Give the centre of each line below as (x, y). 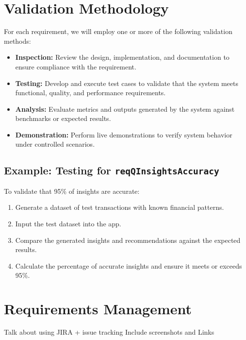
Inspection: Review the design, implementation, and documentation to (122, 57)
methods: (17, 41)
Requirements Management (98, 309)
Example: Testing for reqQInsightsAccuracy (112, 170)
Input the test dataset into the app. (68, 224)
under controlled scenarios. (55, 144)
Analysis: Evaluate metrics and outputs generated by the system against (125, 109)
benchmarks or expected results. (63, 118)
